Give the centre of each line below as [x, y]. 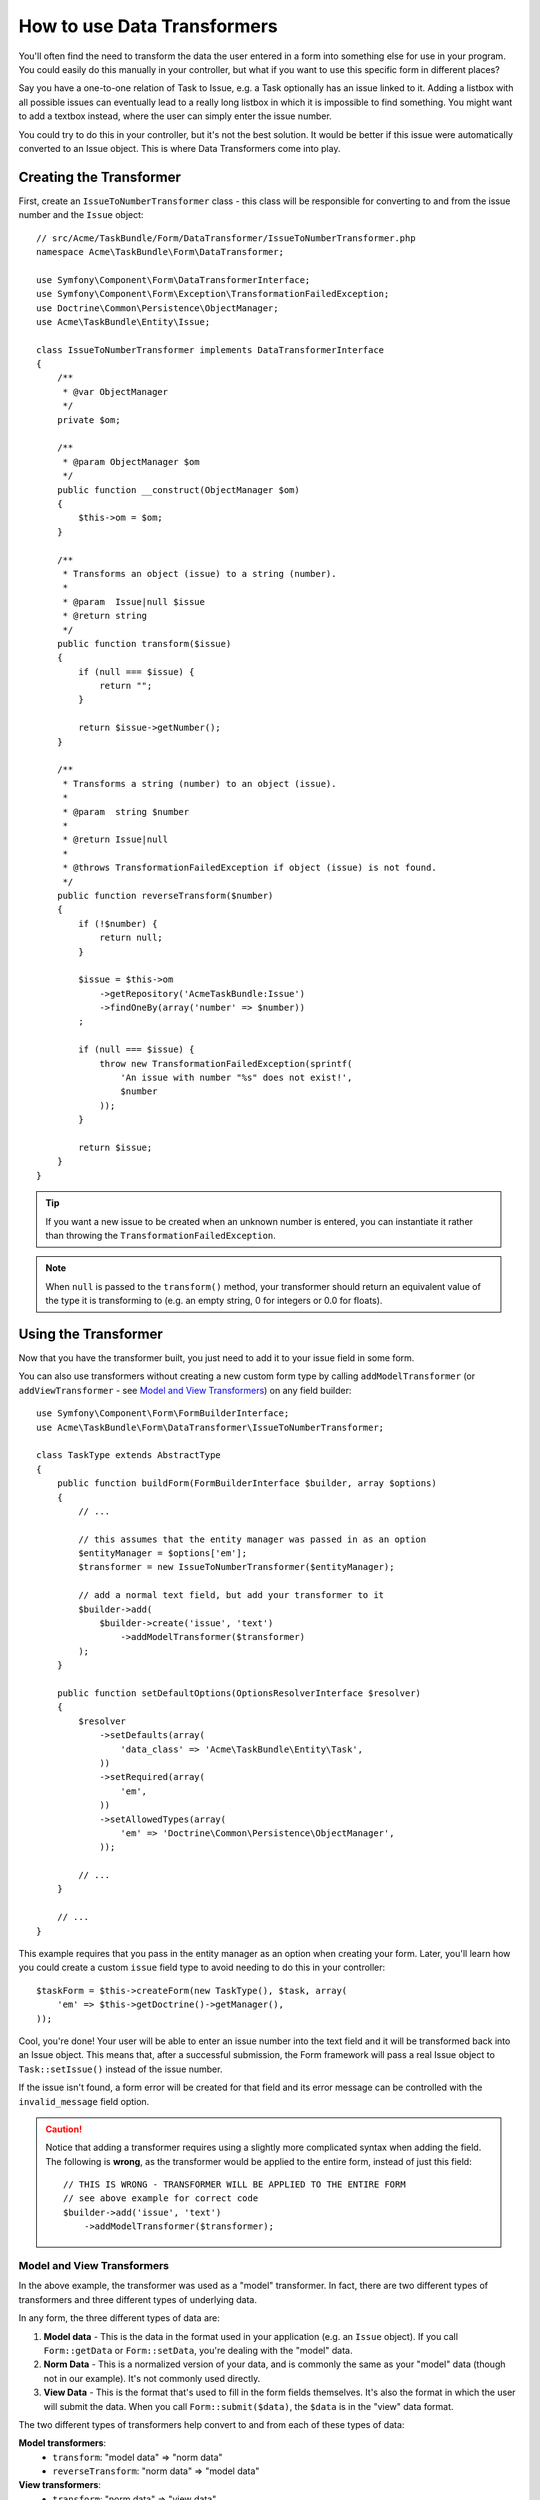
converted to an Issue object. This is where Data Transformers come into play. [179, 148]
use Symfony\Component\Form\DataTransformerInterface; [173, 279]
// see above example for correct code [161, 2198]
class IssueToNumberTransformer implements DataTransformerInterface [210, 349]
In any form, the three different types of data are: [119, 2318]
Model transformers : [62, 2443]
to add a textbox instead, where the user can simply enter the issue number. [175, 116]
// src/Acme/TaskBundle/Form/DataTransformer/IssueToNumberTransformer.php [226, 238]
